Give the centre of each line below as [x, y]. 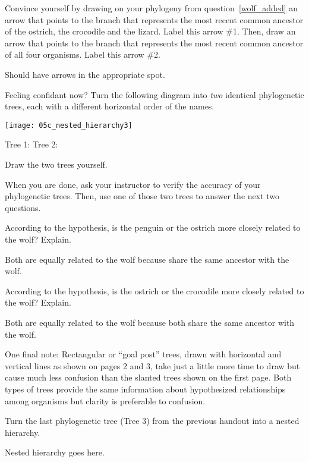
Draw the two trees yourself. [56, 164]
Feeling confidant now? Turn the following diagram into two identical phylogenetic [154, 94]
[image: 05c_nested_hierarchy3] [69, 125]
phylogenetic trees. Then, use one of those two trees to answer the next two [142, 196]
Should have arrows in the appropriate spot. [85, 74]
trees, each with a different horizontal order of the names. [110, 106]
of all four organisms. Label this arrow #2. [83, 54]
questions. [23, 207]
